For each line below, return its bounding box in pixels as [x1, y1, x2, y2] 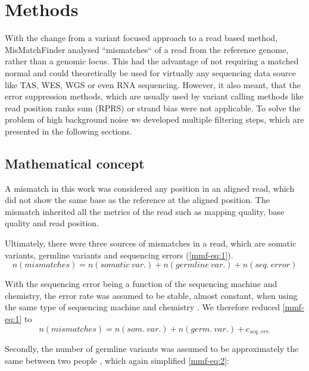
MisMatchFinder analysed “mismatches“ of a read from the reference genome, [5, 43, 289, 55]
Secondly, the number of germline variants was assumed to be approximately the [5, 342, 299, 355]
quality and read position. [5, 217, 99, 229]
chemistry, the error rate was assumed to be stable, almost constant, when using [5, 289, 298, 301]
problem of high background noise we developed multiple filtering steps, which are [5, 113, 304, 126]
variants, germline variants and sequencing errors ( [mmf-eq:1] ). [5, 248, 233, 261]
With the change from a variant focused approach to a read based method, [5, 32, 278, 44]
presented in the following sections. [5, 124, 132, 137]
